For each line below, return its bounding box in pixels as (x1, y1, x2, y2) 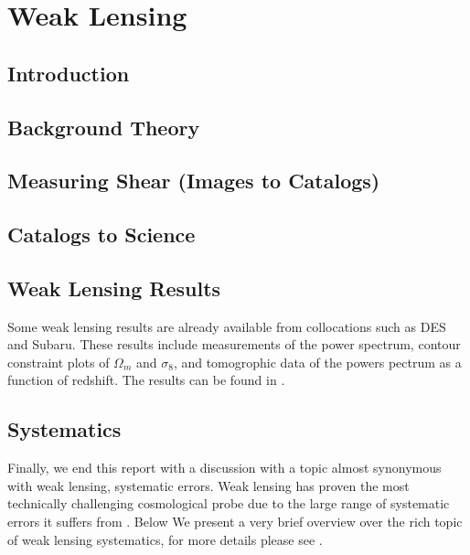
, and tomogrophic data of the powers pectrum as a (173, 352, 462, 371)
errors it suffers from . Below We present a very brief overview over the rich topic (7, 512, 463, 531)
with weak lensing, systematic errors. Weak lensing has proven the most (7, 475, 410, 495)
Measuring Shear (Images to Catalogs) (7, 166, 380, 195)
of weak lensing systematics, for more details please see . (7, 529, 323, 549)
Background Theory (7, 112, 200, 141)
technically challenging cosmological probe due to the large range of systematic (7, 494, 450, 513)
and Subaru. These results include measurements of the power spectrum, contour (7, 335, 461, 354)
